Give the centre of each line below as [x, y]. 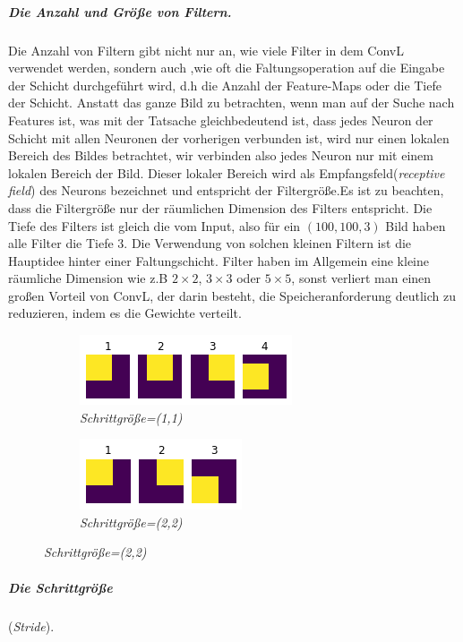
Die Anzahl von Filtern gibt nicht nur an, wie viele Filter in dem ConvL [206, 50]
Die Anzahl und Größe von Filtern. [120, 11]
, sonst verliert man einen [361, 278]
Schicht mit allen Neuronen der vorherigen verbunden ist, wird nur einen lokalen [229, 137]
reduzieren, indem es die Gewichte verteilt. [125, 313]
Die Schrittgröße [60, 587]
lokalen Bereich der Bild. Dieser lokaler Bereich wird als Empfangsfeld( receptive [227, 172]
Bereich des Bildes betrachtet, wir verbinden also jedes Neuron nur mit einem [221, 155]
